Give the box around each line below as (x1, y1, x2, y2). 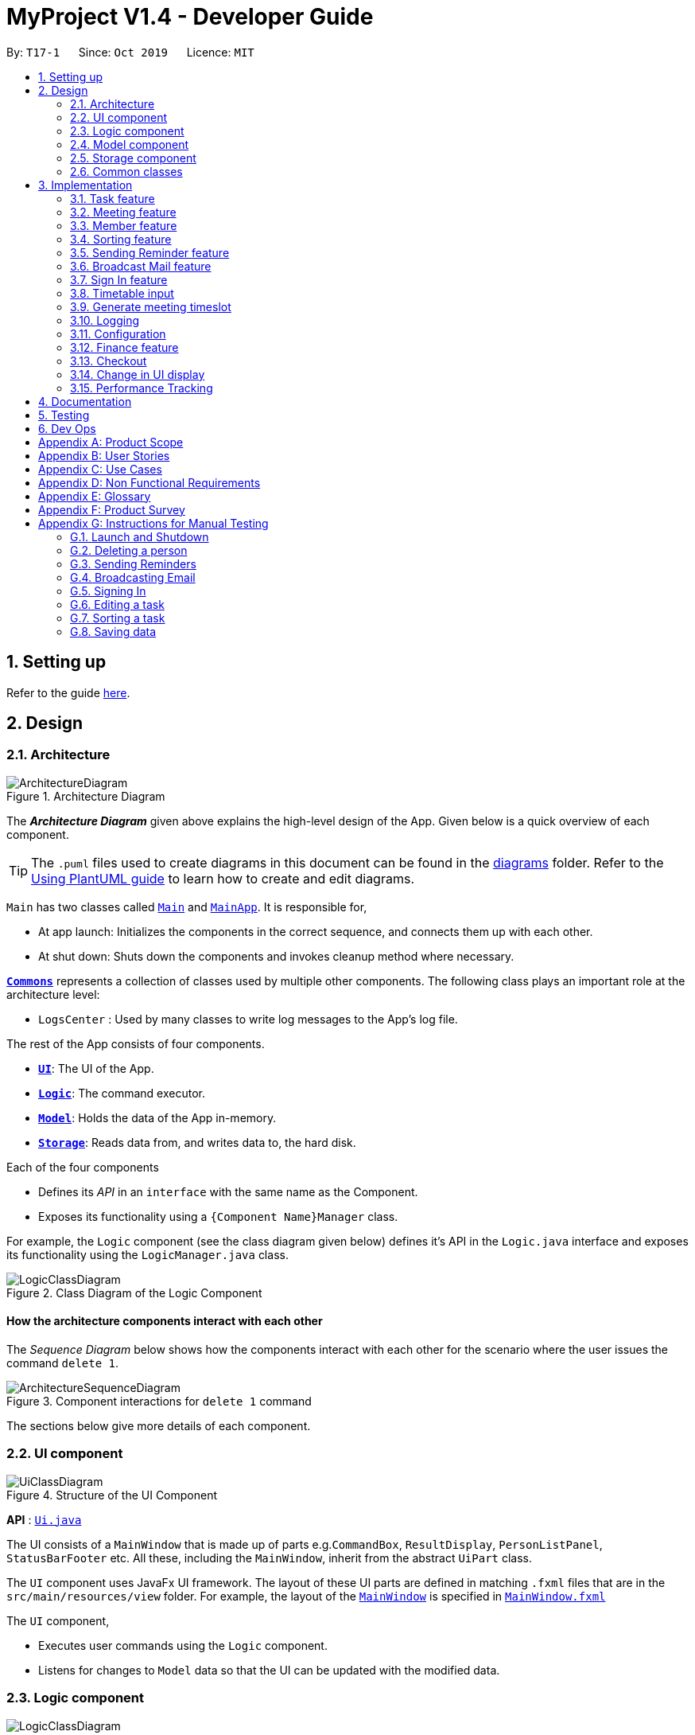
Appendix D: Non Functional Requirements (38, 475, 261, 489)
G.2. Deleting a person (70, 543, 188, 557)
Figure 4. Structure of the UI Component (6, 1487, 218, 1502)
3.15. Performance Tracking (70, 380, 213, 395)
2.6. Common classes (70, 164, 183, 178)
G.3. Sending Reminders (70, 556, 196, 571)
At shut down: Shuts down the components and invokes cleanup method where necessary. (38, 949, 514, 963)
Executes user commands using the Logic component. (38, 1638, 328, 1652)
